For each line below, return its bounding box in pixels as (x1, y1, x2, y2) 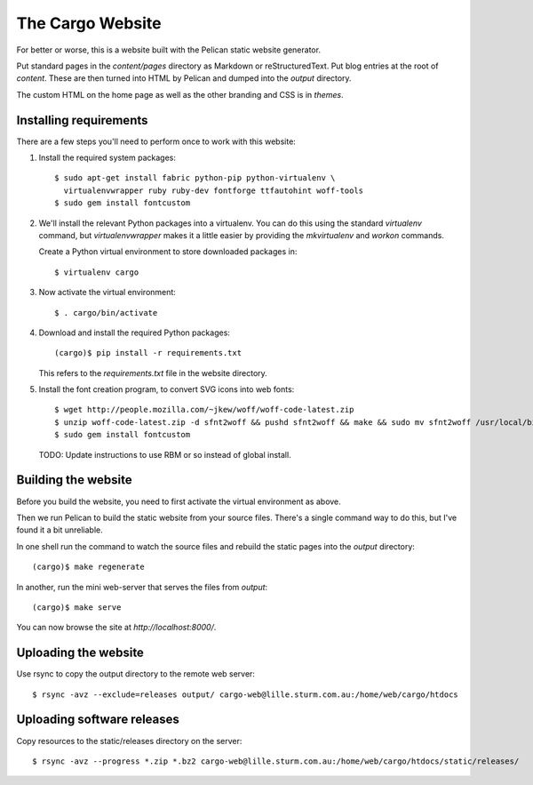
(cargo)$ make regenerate (32, 562, 146, 573)
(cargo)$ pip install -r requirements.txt (54, 348, 243, 358)
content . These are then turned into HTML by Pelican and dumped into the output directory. (16, 73, 352, 84)
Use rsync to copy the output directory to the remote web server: (16, 669, 255, 679)
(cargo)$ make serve (32, 602, 122, 613)
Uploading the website (16, 645, 144, 661)
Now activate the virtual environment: (38, 287, 177, 298)
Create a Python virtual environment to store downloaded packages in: (38, 246, 298, 257)
